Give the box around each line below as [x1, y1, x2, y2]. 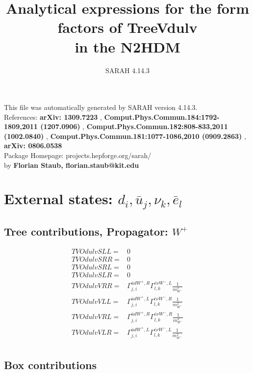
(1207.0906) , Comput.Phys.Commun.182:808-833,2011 [40, 121, 228, 132]
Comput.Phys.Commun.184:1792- [104, 111, 220, 122]
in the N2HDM [75, 36, 180, 56]
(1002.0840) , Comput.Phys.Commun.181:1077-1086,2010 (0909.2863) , [4, 131, 246, 141]
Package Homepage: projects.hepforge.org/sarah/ [4, 150, 152, 160]
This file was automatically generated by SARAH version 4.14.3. [4, 102, 198, 112]
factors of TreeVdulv [57, 17, 198, 37]
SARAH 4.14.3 [105, 65, 150, 75]
